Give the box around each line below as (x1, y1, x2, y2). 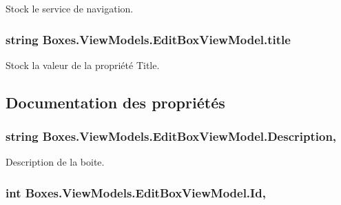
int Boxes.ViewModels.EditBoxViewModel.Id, (6, 184, 266, 201)
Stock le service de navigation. (6, 1, 134, 15)
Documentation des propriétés (6, 91, 225, 113)
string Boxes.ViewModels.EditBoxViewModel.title (6, 30, 291, 48)
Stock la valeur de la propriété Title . (6, 57, 160, 72)
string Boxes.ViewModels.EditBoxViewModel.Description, (6, 128, 337, 145)
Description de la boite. (6, 155, 105, 169)
